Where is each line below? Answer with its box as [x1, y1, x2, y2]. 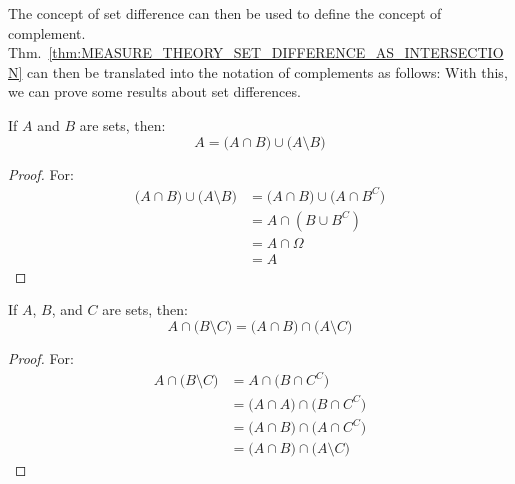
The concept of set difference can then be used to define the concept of [8, 3, 442, 23]
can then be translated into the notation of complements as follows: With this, [27, 61, 508, 82]
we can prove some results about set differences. [8, 81, 301, 102]
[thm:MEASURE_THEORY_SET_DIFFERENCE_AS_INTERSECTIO [48, 42, 504, 63]
